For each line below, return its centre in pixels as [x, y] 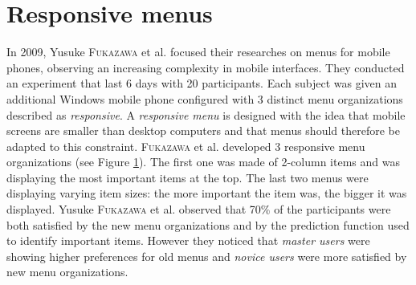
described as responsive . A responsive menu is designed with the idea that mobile [206, 114]
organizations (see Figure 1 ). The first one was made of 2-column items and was [203, 162]
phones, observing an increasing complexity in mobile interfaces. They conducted [206, 67]
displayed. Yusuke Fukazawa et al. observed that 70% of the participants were [199, 209]
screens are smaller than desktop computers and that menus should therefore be [203, 130]
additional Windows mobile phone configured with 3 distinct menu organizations [205, 98]
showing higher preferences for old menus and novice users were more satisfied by [207, 256]
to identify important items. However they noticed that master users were [188, 240]
